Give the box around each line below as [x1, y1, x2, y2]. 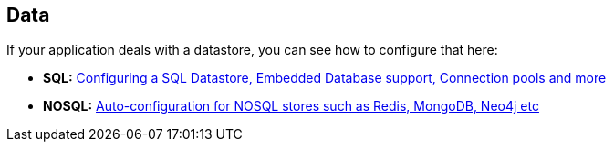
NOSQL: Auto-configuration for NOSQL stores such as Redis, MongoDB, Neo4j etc [43, 98, 539, 114]
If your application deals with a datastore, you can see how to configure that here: [6, 42, 498, 58]
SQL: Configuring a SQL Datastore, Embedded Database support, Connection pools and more [43, 70, 607, 86]
